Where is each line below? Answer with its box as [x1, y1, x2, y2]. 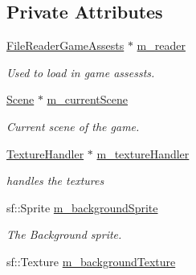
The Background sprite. [6, 226, 122, 243]
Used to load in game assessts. [6, 64, 155, 80]
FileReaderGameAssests [6, 37, 125, 54]
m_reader [137, 37, 186, 54]
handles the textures [6, 172, 104, 189]
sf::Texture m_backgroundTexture [6, 252, 176, 269]
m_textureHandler [96, 145, 190, 162]
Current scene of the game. [6, 117, 140, 134]
